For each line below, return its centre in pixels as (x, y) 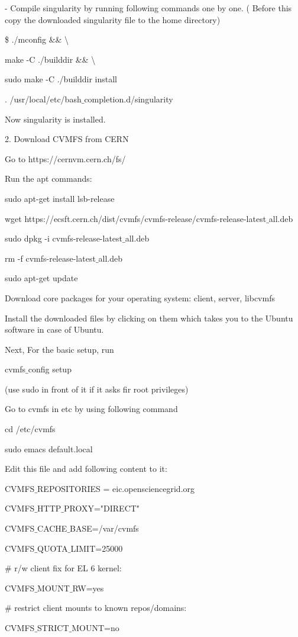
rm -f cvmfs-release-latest (50, 258)
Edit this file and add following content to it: (86, 469)
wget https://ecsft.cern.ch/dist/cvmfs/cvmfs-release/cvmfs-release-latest (136, 218)
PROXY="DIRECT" (102, 508)
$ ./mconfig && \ (37, 39)
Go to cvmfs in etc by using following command (91, 409)
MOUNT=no (95, 628)
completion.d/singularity (129, 99)
